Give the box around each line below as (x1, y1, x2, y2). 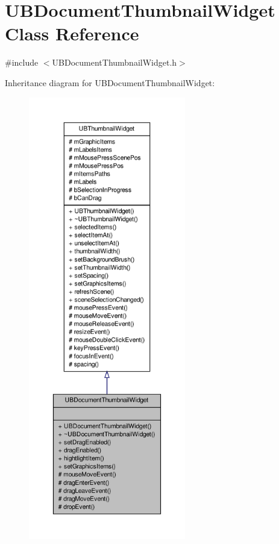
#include (5, 56, 39, 69)
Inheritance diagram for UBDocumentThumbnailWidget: (5, 76, 215, 89)
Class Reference (5, 21, 139, 46)
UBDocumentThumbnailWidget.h (52, 56, 177, 69)
